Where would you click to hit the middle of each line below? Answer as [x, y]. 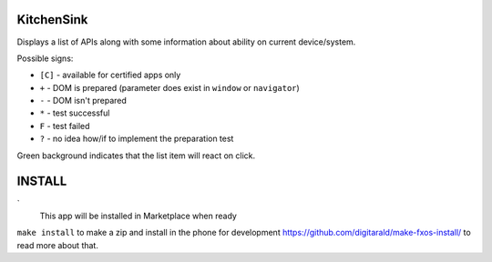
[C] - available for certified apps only [110, 75]
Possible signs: [45, 58]
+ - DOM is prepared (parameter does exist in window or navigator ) [169, 87]
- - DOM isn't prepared [83, 101]
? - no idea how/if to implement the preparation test [137, 139]
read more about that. [58, 245]
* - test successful [75, 113]
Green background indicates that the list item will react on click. [136, 156]
